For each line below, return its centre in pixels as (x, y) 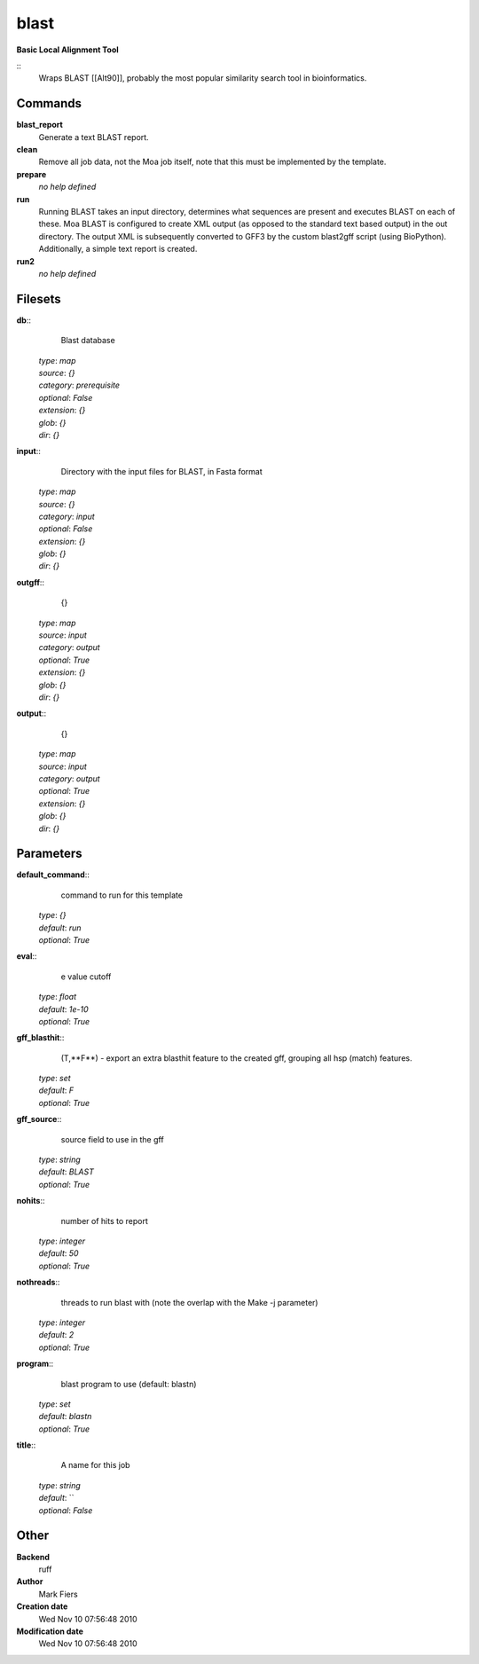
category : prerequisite (79, 385)
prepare (31, 174)
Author (30, 1582)
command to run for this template (122, 895)
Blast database (88, 341)
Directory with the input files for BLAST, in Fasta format (162, 471)
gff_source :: (39, 1119)
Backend (33, 1557)
